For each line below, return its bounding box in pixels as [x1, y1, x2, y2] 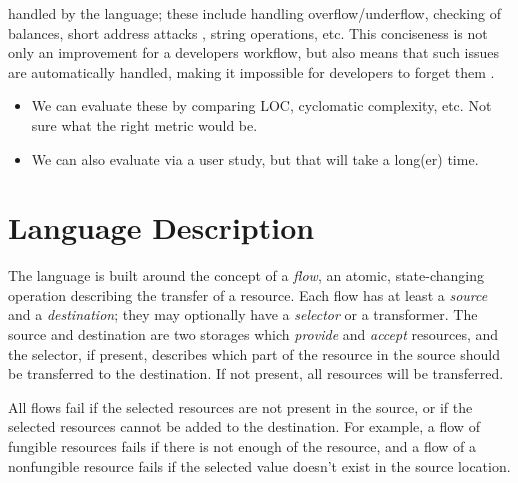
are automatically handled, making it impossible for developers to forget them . [8, 61, 495, 82]
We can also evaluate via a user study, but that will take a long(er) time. [31, 148, 479, 169]
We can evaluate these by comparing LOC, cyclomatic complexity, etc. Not [31, 95, 492, 116]
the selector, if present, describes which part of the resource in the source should [8, 343, 500, 364]
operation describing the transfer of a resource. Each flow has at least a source [8, 284, 488, 305]
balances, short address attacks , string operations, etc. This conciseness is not [8, 22, 488, 43]
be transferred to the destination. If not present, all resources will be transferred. [8, 363, 504, 384]
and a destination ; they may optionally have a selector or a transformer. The [8, 304, 478, 325]
